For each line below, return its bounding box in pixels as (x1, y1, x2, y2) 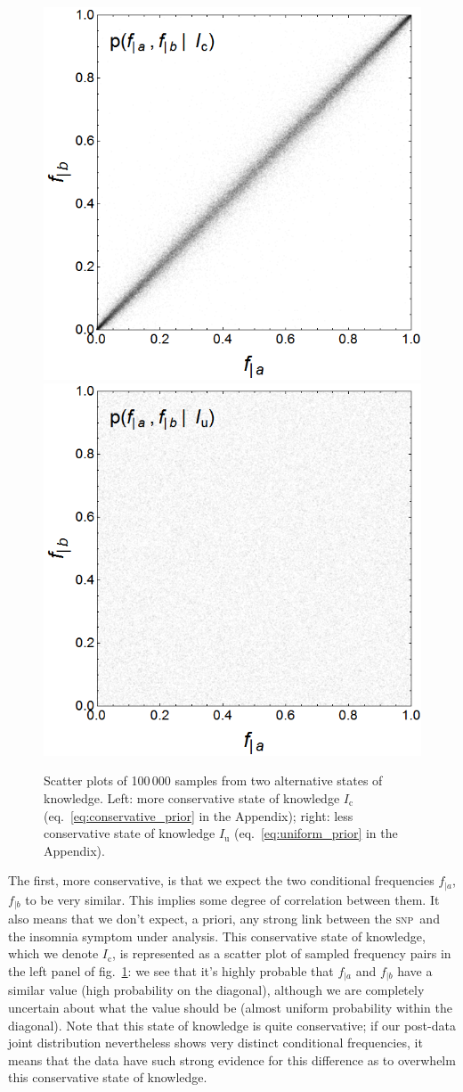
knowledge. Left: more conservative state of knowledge (44, 788, 340, 807)
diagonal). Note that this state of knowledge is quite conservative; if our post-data (8, 1015, 456, 1034)
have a (397, 962, 433, 980)
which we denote (8, 944, 99, 963)
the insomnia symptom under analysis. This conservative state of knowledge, (8, 926, 426, 945)
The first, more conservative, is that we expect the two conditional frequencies (8, 871, 435, 890)
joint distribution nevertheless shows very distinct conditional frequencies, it (8, 1033, 423, 1052)
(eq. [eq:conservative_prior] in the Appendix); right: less (44, 806, 353, 825)
